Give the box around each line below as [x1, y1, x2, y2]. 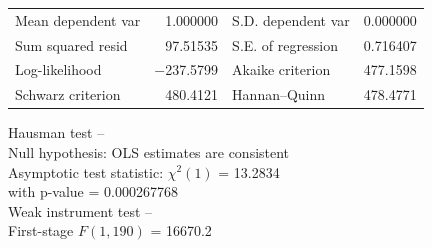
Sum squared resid [15, 34, 128, 55]
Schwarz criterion [15, 84, 121, 105]
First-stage [8, 220, 74, 241]
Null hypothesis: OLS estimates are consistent [8, 141, 290, 162]
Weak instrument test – [8, 200, 153, 221]
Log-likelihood [15, 59, 102, 80]
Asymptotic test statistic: [8, 161, 164, 182]
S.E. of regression [232, 34, 338, 55]
